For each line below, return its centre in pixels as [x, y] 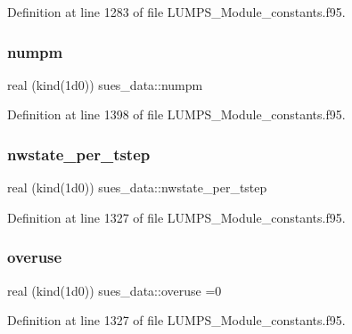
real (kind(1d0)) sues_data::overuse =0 [115, 290]
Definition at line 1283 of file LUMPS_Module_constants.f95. [176, 12]
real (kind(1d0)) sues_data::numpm [105, 84]
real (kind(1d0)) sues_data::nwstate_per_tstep [137, 187]
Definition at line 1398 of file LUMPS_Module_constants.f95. [176, 114]
